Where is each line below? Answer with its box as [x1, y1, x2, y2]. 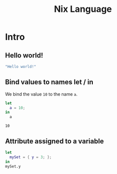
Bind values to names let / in [5, 78, 94, 86]
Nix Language [54, 3, 112, 15]
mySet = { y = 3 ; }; [9, 155, 52, 160]
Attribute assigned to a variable [5, 137, 104, 145]
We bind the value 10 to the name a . [5, 91, 78, 97]
